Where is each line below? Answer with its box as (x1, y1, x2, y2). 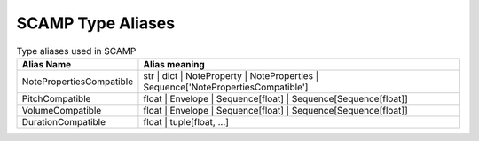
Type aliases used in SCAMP (16, 44, 137, 57)
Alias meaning (143, 58, 206, 70)
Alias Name (21, 58, 72, 70)
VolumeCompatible (21, 104, 102, 116)
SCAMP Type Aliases (16, 13, 176, 33)
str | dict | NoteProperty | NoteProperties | (143, 69, 319, 82)
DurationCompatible (21, 115, 106, 128)
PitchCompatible (21, 92, 91, 105)
